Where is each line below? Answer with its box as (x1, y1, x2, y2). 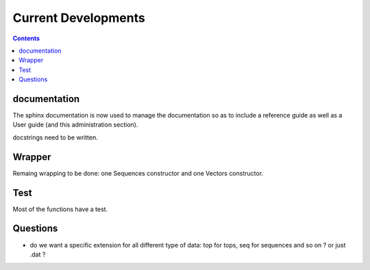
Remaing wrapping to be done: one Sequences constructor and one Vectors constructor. (12, 169, 264, 177)
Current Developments (12, 10, 145, 25)
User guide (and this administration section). (12, 120, 138, 129)
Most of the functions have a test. (12, 205, 108, 213)
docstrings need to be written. (12, 133, 99, 141)
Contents (12, 34, 40, 42)
